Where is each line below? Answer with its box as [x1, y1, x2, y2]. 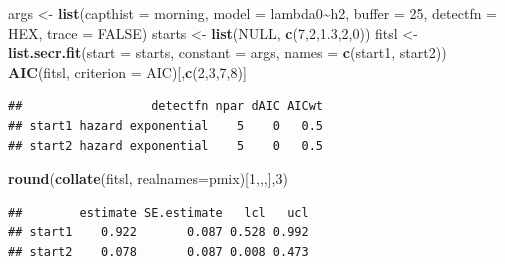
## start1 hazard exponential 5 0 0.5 [8, 118, 323, 133]
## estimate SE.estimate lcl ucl [8, 205, 309, 220]
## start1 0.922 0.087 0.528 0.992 [8, 225, 309, 240]
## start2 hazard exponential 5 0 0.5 [8, 138, 323, 153]
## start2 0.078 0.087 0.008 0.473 [8, 244, 309, 259]
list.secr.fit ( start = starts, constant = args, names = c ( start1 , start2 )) [8, 42, 447, 63]
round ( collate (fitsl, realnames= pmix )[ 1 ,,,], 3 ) [8, 168, 288, 189]
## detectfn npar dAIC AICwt [8, 99, 323, 114]
